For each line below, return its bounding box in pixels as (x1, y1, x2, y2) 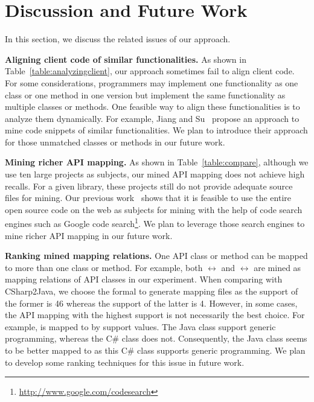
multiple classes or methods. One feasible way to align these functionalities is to (5, 100, 300, 113)
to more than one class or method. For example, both (5, 261, 203, 273)
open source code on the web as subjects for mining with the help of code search (5, 203, 303, 215)
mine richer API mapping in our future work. (5, 229, 173, 241)
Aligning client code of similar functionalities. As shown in (5, 53, 246, 65)
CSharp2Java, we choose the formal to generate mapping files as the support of (5, 285, 298, 298)
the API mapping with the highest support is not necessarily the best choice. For (5, 308, 305, 321)
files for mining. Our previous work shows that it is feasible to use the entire (5, 191, 292, 204)
